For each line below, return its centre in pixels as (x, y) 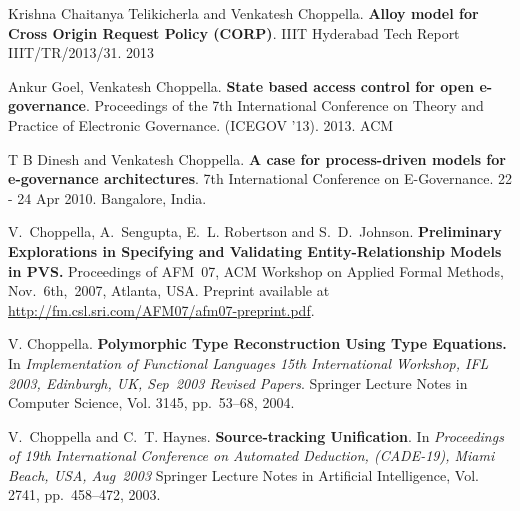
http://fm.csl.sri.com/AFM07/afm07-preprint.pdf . (161, 309)
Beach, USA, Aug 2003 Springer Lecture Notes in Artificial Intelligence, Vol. (243, 474)
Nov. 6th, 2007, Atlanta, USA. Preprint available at (169, 290)
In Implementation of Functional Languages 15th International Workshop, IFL (248, 362)
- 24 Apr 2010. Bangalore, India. (107, 197)
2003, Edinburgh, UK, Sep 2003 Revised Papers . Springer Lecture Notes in (238, 382)
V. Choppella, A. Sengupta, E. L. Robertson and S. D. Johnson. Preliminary (255, 231)
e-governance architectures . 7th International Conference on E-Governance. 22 (260, 178)
